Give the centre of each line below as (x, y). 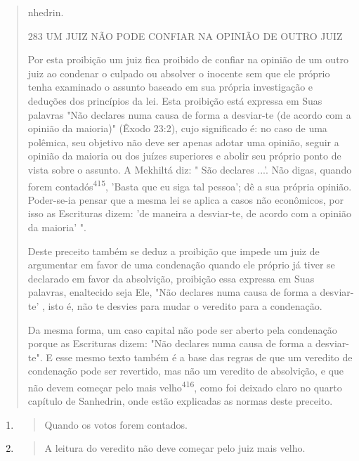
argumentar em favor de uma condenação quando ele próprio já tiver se (181, 265)
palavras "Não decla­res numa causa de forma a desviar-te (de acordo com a (189, 114)
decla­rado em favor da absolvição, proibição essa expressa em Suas (171, 278)
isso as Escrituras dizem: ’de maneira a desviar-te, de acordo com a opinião (189, 213)
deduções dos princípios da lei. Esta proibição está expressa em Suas (175, 100)
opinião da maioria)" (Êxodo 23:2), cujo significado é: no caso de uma (177, 128)
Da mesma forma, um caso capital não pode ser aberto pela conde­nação (182, 329)
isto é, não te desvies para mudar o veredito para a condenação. (185, 305)
